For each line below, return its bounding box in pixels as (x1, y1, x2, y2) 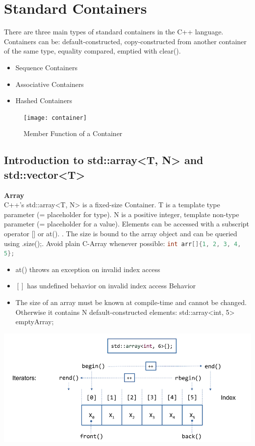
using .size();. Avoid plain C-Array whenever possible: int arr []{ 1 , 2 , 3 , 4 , (4, 238, 241, 248)
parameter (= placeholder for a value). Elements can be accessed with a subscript (4, 219, 250, 229)
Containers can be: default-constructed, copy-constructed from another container (4, 36, 247, 46)
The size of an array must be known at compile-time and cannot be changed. (15, 297, 247, 307)
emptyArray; (15, 316, 54, 327)
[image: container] (24, 114, 87, 121)
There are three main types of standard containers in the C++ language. (4, 27, 224, 37)
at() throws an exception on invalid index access (15, 264, 160, 274)
